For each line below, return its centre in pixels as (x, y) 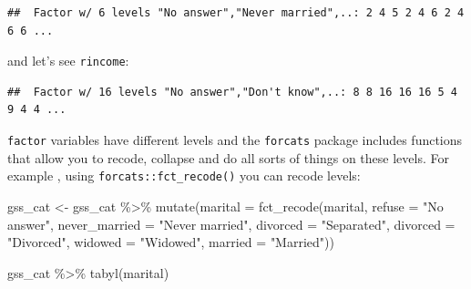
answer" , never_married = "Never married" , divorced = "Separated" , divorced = (231, 224)
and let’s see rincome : (68, 61)
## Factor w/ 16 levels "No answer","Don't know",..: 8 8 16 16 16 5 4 (232, 92)
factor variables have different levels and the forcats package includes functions (235, 140)
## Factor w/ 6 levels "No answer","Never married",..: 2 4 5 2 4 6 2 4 (236, 13)
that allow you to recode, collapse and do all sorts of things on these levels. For (228, 157)
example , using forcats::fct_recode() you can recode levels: (184, 175)
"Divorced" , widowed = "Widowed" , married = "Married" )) (171, 242)
